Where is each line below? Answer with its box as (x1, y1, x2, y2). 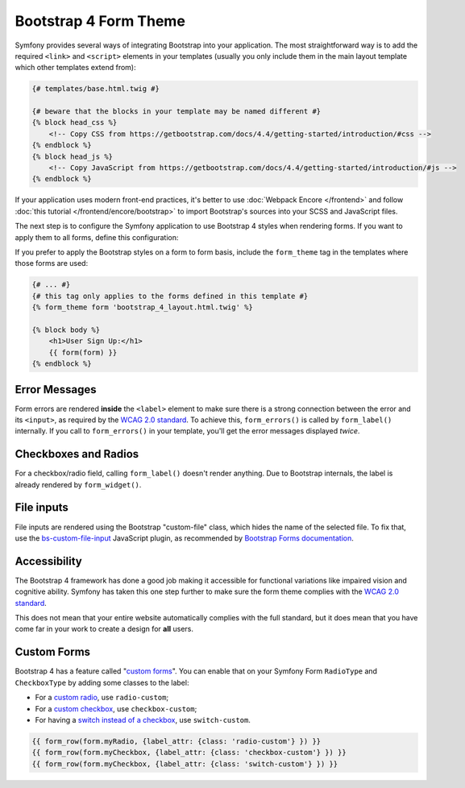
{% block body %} (31, 325, 101, 334)
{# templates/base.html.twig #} (31, 85, 160, 93)
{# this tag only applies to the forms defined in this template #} (31, 291, 309, 301)
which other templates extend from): (15, 63, 136, 73)
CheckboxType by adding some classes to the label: (15, 678, 189, 687)
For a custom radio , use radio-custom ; (35, 693, 169, 703)
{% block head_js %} (31, 151, 113, 161)
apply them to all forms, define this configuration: (15, 232, 179, 242)
